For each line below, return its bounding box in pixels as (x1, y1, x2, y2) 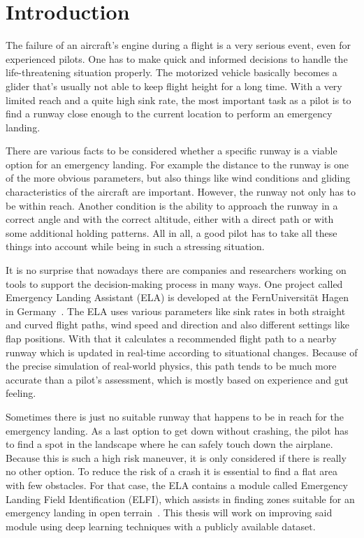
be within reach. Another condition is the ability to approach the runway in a (6, 198, 338, 212)
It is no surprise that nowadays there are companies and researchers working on (6, 263, 347, 277)
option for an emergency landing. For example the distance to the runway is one (6, 157, 349, 171)
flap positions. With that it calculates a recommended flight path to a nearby (6, 331, 337, 345)
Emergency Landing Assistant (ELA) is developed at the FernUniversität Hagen (6, 290, 349, 305)
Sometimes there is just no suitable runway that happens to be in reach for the (6, 409, 344, 423)
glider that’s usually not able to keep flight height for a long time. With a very (6, 78, 342, 93)
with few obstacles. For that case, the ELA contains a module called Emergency (6, 477, 348, 492)
